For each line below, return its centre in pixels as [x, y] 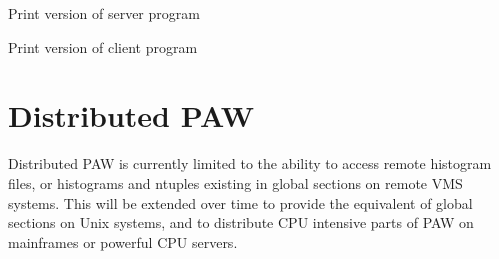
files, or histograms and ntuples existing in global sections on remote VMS [235, 182]
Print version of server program [104, 13]
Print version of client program [103, 46]
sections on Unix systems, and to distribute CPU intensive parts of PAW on [241, 222]
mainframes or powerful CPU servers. [123, 241]
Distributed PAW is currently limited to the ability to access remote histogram [250, 163]
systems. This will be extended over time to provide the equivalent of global [240, 202]
